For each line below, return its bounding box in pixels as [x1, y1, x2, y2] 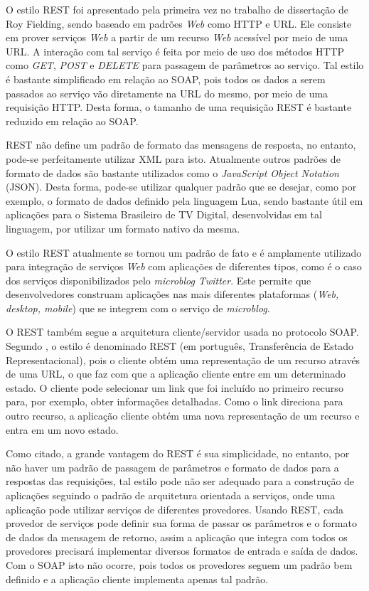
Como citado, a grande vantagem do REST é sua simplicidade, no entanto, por [6, 446, 350, 461]
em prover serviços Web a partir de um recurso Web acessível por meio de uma [6, 30, 348, 45]
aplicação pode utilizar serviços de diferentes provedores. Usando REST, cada [6, 501, 344, 516]
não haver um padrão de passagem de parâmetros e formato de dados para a [6, 459, 339, 474]
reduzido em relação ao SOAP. [6, 113, 139, 128]
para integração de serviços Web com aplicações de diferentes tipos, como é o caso [6, 259, 362, 274]
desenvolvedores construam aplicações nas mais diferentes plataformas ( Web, [6, 287, 339, 302]
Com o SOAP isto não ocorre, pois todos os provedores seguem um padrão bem [6, 557, 353, 572]
